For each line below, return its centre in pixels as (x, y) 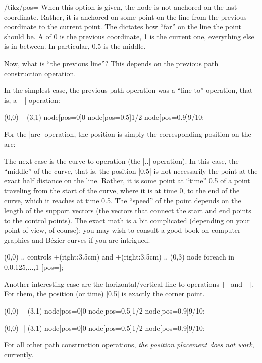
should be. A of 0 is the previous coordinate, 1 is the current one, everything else (129, 36)
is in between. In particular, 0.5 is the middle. (75, 46)
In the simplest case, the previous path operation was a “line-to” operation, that (128, 90)
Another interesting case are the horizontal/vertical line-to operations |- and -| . (129, 283)
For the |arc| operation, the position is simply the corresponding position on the (128, 134)
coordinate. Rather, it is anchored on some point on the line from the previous (125, 16)
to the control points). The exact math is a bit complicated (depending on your (127, 220)
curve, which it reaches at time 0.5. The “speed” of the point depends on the (123, 200)
